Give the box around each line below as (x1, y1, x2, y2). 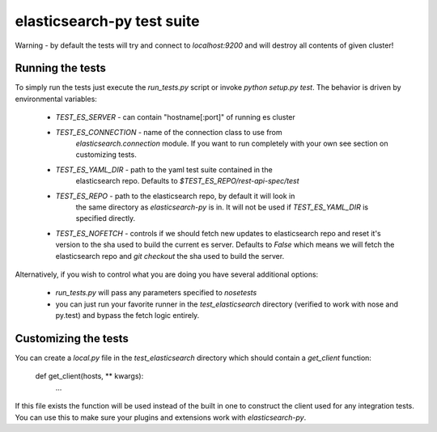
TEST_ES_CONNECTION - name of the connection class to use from (55, 127, 282, 137)
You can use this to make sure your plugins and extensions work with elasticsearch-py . (15, 413, 307, 422)
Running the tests (15, 61, 107, 75)
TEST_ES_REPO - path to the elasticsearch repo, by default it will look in (55, 191, 295, 201)
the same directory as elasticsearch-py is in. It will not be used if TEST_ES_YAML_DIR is (75, 202, 368, 212)
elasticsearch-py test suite (15, 12, 200, 30)
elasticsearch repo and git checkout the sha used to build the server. (55, 251, 285, 260)
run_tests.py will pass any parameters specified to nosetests (55, 288, 257, 298)
